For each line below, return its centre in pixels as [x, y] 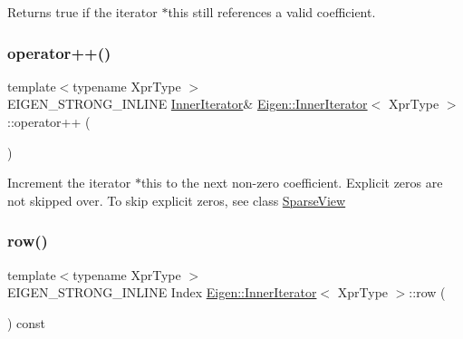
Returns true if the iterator [82, 12]
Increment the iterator [69, 183]
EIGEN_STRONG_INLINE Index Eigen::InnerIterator [162, 292]
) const [27, 322]
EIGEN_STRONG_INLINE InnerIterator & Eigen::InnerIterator [188, 104]
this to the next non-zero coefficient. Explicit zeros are [292, 183]
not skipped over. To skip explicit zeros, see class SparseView [177, 200]
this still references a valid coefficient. [272, 12]
